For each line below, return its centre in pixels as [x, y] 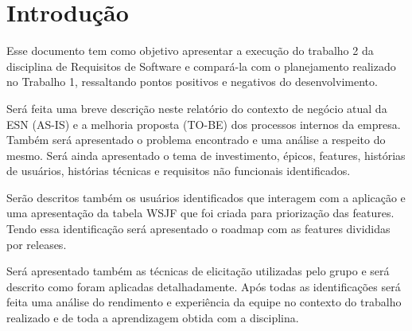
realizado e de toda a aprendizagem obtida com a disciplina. [153, 318]
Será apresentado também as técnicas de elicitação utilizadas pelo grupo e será [198, 271]
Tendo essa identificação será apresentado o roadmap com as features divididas [198, 229]
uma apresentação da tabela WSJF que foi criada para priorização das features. [200, 213]
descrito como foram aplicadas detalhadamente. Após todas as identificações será [204, 286]
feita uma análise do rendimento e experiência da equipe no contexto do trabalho [204, 302]
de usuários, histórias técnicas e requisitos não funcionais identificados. [179, 171]
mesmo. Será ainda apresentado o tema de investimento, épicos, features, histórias [206, 155]
